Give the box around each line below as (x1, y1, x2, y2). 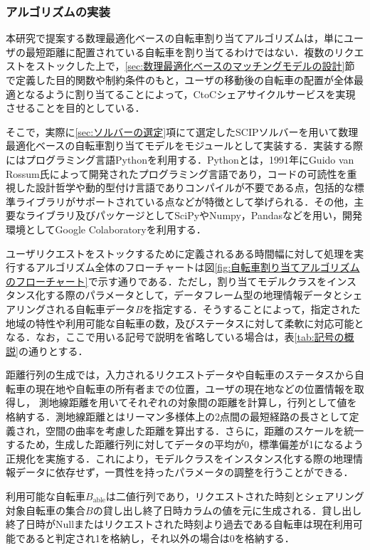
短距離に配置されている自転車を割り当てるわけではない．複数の (35, 44, 334, 59)
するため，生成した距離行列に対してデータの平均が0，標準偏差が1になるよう (6, 437, 364, 452)
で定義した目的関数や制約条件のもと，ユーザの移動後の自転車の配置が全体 (6, 73, 354, 87)
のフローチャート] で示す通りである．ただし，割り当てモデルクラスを (6, 273, 327, 288)
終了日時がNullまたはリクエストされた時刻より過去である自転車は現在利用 (6, 517, 353, 532)
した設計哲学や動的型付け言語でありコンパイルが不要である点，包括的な (15, 180, 354, 195)
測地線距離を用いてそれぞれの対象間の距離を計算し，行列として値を (38, 395, 357, 410)
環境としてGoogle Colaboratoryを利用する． (6, 221, 206, 236)
